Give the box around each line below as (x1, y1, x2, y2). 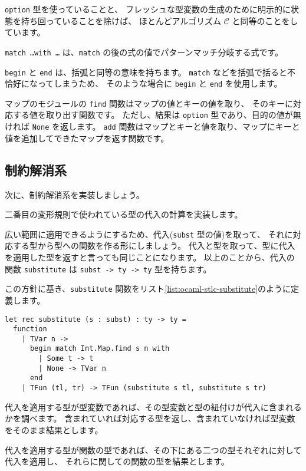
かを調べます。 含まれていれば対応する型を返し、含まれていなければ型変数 (5, 412, 295, 424)
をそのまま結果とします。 (5, 423, 103, 436)
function (13, 325, 47, 334)
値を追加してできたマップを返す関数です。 (5, 131, 169, 144)
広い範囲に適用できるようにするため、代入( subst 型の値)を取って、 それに (5, 228, 293, 240)
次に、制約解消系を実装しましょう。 (5, 188, 144, 200)
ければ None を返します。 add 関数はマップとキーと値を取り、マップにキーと (5, 120, 300, 133)
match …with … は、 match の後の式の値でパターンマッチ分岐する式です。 (5, 45, 284, 58)
